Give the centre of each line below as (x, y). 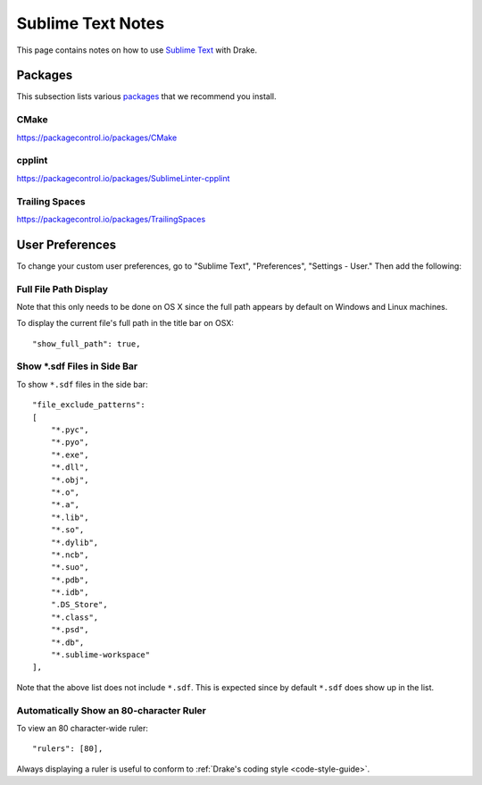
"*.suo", (70, 568)
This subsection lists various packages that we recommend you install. (146, 96)
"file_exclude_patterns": (89, 405)
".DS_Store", (79, 605)
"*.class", (75, 617)
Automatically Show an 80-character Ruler (112, 710)
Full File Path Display (62, 288)
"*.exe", (70, 455)
